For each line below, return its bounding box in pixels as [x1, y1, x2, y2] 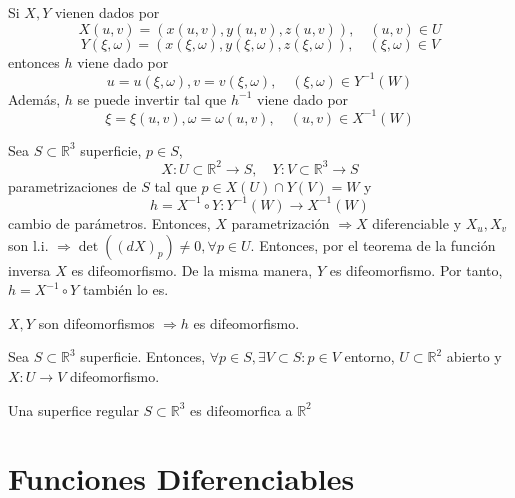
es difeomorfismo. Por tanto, [329, 259, 503, 280]
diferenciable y [372, 212, 462, 233]
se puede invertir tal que [77, 88, 227, 109]
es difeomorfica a [190, 399, 293, 420]
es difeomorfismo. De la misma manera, [71, 259, 313, 280]
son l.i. [8, 234, 49, 255]
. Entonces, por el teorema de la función [250, 234, 496, 255]
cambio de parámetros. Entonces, [8, 212, 211, 233]
